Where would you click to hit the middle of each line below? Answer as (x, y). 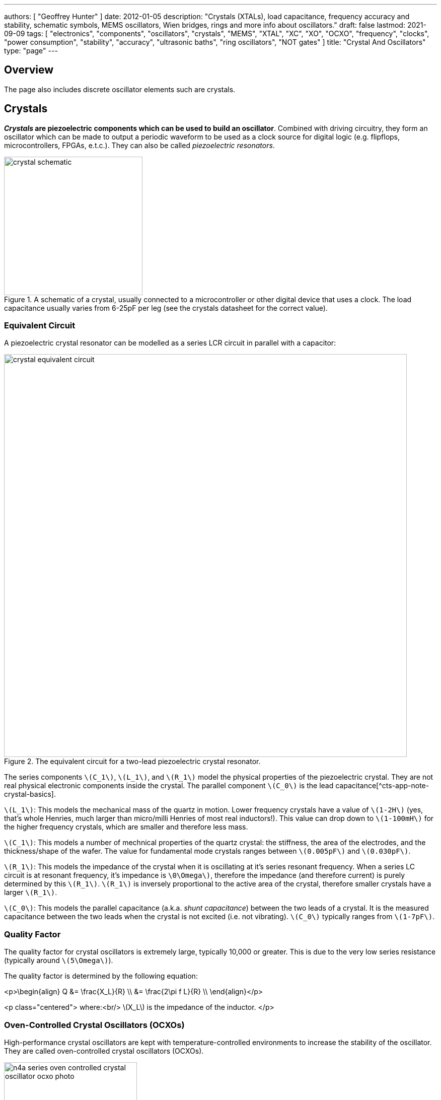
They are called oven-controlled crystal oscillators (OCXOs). (104, 1051)
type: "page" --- (31, 51)
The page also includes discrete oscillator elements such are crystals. (120, 89)
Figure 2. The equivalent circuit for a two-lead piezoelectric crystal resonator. (132, 762)
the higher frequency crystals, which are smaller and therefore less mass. (126, 827)
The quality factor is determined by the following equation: (101, 976)
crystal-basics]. (30, 794)
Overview (29, 70)
